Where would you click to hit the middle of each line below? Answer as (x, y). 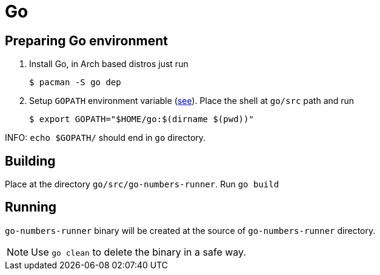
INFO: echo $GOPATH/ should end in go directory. (105, 138)
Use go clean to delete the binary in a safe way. (138, 252)
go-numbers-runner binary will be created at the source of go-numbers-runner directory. (190, 230)
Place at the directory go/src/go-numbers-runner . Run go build (142, 184)
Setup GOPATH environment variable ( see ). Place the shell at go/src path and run (192, 101)
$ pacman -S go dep (75, 82)
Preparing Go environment (86, 40)
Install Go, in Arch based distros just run (109, 64)
